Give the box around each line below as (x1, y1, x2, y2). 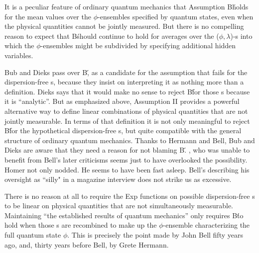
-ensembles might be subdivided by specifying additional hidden (40, 40, 236, 51)
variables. (4, 50, 33, 60)
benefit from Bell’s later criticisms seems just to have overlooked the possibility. (4, 154, 248, 165)
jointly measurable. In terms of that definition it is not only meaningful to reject (4, 115, 250, 126)
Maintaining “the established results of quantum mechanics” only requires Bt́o (4, 210, 244, 220)
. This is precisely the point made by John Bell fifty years (67, 230, 243, 240)
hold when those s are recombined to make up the (4, 220, 157, 230)
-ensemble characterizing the (163, 220, 250, 230)
